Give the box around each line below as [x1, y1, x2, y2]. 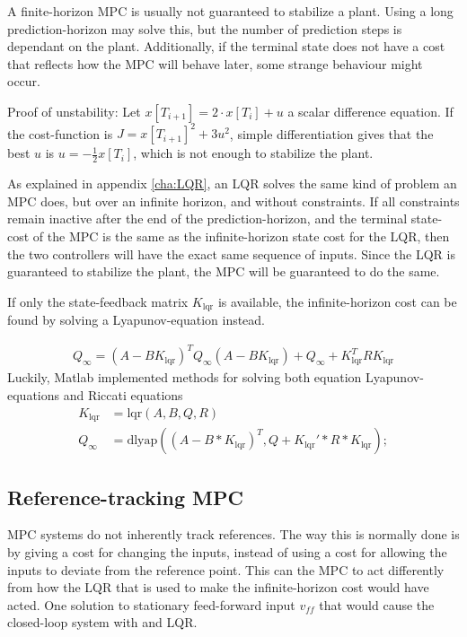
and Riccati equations [63, 386, 183, 405]
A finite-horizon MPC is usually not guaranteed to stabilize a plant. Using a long [7, 2, 454, 20]
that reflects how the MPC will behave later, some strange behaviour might [7, 54, 423, 73]
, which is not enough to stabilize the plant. [133, 144, 374, 162]
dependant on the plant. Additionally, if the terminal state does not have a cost [7, 37, 445, 56]
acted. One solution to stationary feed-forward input [7, 595, 295, 614]
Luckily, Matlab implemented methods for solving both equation [7, 368, 362, 387]
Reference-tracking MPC [7, 483, 243, 510]
